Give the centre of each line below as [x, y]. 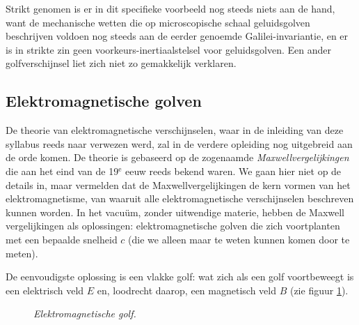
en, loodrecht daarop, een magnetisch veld [186, 290]
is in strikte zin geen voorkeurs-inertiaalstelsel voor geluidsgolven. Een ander [168, 49]
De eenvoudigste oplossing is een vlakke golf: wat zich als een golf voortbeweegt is [180, 277]
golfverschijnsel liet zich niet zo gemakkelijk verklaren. [121, 63]
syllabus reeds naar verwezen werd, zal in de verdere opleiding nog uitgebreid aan [179, 143]
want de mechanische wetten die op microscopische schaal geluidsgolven [158, 22]
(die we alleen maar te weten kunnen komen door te [239, 239]
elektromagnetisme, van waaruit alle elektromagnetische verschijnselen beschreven [180, 198]
